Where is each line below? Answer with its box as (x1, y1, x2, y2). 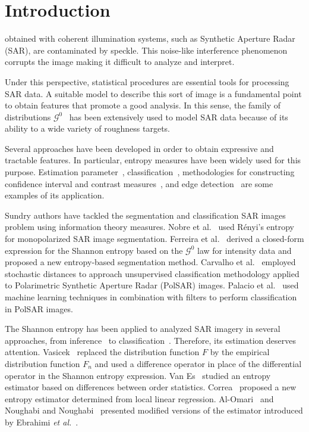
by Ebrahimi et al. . (5, 415, 78, 428)
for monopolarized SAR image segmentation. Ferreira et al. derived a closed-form (5, 232, 304, 245)
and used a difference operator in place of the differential (94, 357, 302, 369)
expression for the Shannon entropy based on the (5, 244, 183, 256)
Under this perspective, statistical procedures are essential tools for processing (5, 75, 289, 88)
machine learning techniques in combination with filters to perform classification (5, 291, 297, 303)
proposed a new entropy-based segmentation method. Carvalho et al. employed (5, 256, 296, 268)
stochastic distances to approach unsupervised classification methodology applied (5, 267, 299, 279)
